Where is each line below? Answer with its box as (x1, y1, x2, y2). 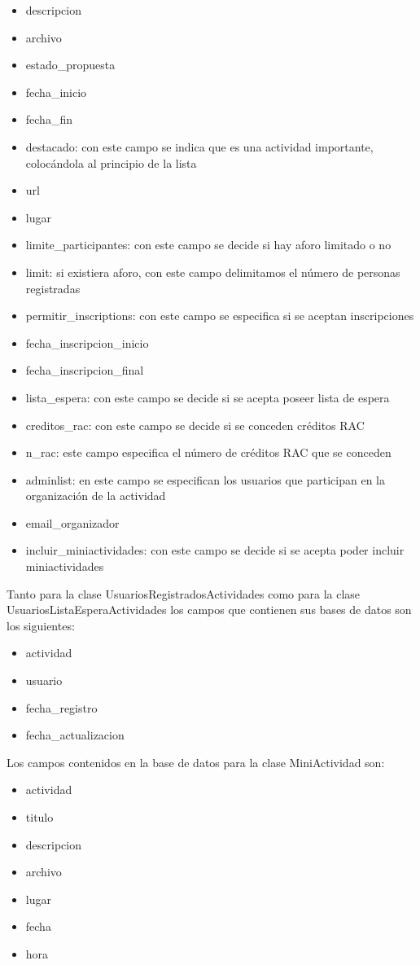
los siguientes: (7, 616, 75, 634)
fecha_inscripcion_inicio (25, 334, 149, 351)
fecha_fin (25, 111, 72, 128)
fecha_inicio (25, 83, 87, 100)
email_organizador (25, 514, 120, 531)
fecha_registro (25, 699, 98, 716)
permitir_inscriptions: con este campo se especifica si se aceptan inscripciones (25, 307, 414, 324)
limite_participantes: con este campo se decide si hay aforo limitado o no (25, 236, 392, 253)
